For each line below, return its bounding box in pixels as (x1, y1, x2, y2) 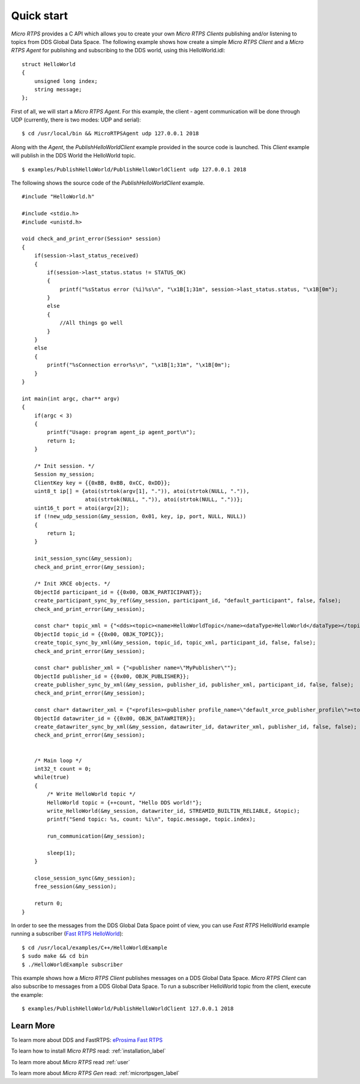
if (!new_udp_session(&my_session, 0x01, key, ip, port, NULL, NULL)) (34, 513, 247, 520)
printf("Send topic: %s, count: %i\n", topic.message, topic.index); (47, 816, 256, 823)
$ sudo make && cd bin (22, 953, 89, 960)
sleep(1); (47, 850, 76, 856)
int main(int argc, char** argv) (22, 395, 120, 402)
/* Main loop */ (34, 757, 82, 764)
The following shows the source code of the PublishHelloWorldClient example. (11, 179, 205, 186)
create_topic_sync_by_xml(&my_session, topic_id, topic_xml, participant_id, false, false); (34, 639, 316, 646)
